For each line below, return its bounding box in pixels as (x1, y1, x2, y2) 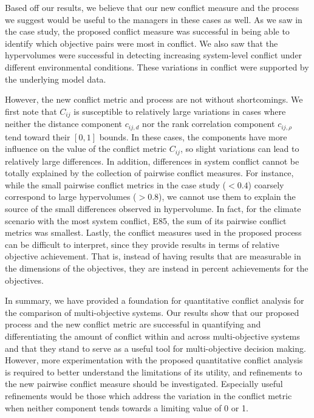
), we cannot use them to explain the (159, 190, 296, 203)
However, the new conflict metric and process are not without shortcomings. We (5, 93, 303, 106)
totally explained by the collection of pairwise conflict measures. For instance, (5, 166, 294, 179)
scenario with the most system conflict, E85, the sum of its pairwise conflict (5, 214, 287, 227)
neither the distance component (5, 117, 123, 130)
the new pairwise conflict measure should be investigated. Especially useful (5, 377, 283, 390)
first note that (5, 104, 57, 117)
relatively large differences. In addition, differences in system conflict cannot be (5, 154, 299, 167)
